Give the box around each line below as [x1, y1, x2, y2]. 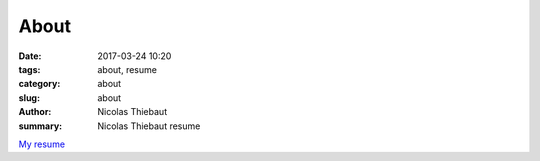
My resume [18, 138, 65, 150]
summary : [18, 120, 63, 132]
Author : [18, 106, 52, 118]
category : [18, 78, 61, 90]
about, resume [97, 63, 157, 75]
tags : [18, 63, 41, 75]
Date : [18, 50, 42, 62]
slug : [18, 91, 40, 104]
